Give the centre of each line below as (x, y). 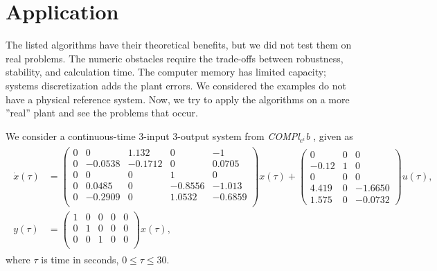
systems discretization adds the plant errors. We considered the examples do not (176, 85)
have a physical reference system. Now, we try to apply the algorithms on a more (178, 99)
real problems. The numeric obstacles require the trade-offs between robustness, (175, 58)
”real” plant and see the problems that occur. (102, 113)
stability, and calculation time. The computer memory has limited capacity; (166, 72)
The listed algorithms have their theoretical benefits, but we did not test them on (179, 45)
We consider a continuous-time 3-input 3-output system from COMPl (153, 135)
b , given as (329, 135)
